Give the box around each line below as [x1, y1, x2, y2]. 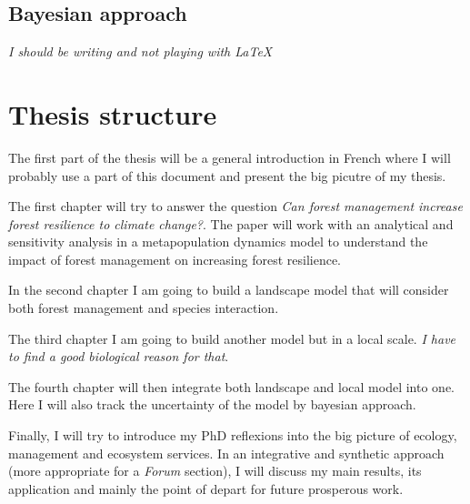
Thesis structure [8, 95, 217, 132]
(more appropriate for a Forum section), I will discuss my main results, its [8, 461, 422, 480]
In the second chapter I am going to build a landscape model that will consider [8, 280, 449, 299]
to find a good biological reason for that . [8, 347, 229, 366]
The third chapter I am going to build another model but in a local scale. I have [8, 328, 456, 348]
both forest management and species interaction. [8, 298, 279, 318]
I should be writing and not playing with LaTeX [8, 42, 273, 61]
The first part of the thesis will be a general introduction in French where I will [8, 147, 451, 166]
